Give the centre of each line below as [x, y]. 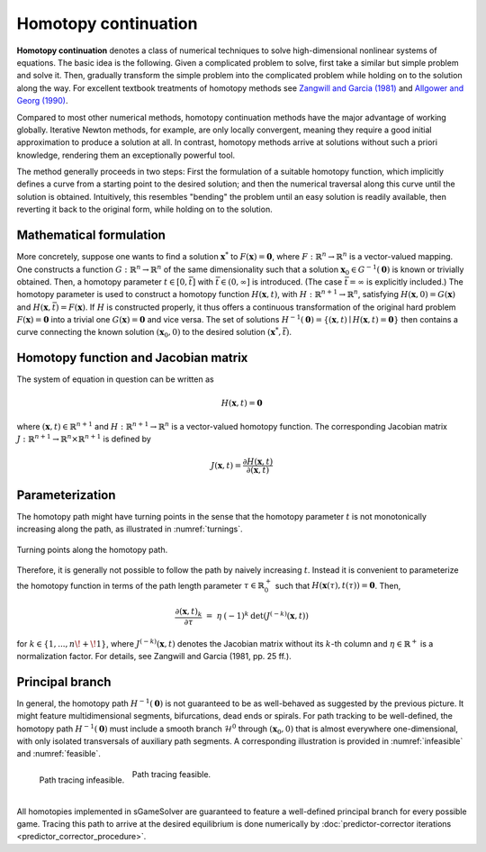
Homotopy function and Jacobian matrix [132, 358]
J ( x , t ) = [226, 465]
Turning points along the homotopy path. [92, 549]
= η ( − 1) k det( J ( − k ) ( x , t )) [257, 615]
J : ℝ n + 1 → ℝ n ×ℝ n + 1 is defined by [84, 439]
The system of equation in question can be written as [116, 379]
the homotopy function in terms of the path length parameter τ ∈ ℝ [140, 585]
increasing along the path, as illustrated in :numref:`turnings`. [130, 529]
